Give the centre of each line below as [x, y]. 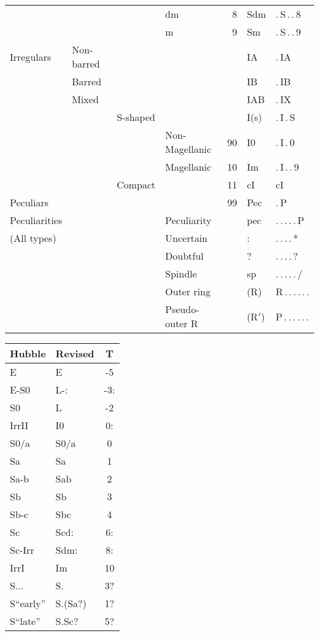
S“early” [28, 603]
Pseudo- [182, 309]
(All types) [33, 238]
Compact [136, 184]
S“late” [25, 621]
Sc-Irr [22, 550]
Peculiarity [188, 220]
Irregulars [31, 56]
